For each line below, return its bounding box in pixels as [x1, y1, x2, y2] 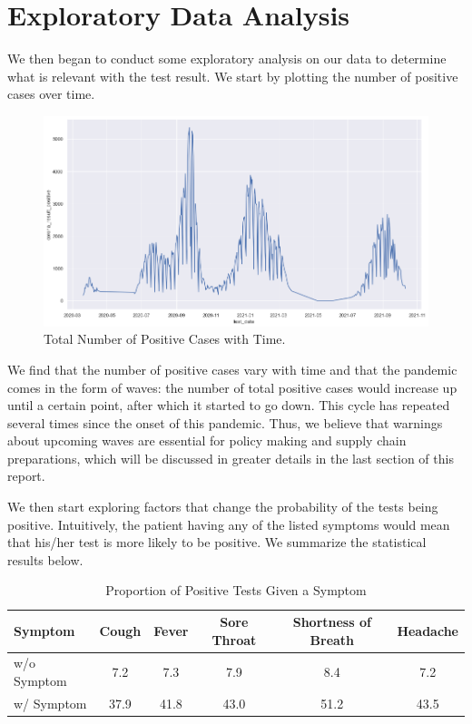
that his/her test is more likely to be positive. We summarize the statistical [7, 533, 427, 552]
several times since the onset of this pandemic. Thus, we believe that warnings [7, 413, 443, 432]
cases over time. [7, 84, 95, 103]
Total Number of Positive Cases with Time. [44, 329, 286, 348]
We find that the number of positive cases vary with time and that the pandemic [7, 359, 457, 378]
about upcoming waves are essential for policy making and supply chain [7, 431, 407, 450]
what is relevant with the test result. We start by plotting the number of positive [7, 66, 458, 85]
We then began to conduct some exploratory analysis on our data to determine [7, 49, 447, 68]
